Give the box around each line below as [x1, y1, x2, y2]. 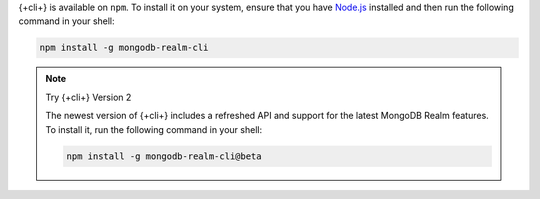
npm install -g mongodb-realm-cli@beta [66, 150, 262, 162]
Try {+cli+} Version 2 [45, 91, 132, 103]
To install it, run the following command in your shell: [45, 123, 263, 135]
